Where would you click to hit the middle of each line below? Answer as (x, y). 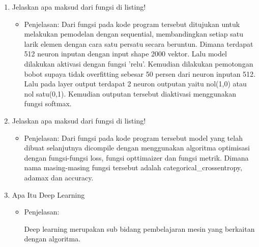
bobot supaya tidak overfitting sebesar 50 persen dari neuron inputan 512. (140, 73)
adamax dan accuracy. (59, 177)
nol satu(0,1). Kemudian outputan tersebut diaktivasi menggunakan (130, 93)
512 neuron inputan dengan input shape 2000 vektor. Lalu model (125, 54)
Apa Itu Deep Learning (48, 194)
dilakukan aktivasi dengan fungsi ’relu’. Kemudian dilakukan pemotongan (139, 63)
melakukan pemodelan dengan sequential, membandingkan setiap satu (134, 34)
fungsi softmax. (48, 103)
